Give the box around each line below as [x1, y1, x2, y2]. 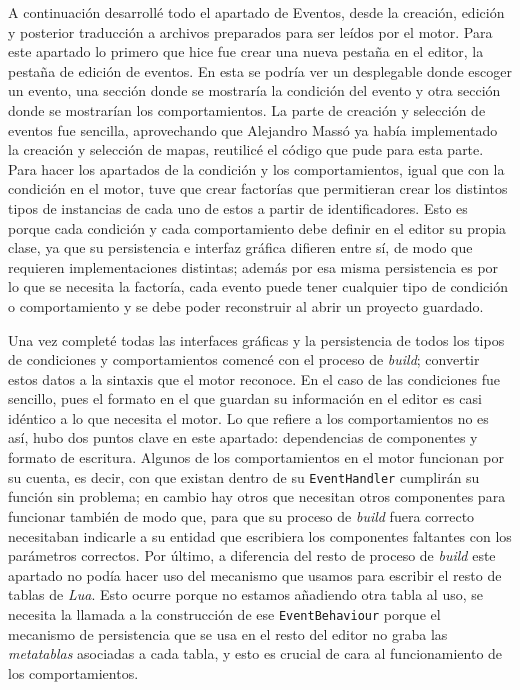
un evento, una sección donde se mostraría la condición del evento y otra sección [8, 80, 501, 101]
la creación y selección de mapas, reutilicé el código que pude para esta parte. [8, 139, 484, 160]
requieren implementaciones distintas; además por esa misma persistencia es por [8, 256, 499, 277]
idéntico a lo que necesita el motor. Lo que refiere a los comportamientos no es [8, 407, 489, 428]
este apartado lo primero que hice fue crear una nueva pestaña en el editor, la [8, 41, 484, 62]
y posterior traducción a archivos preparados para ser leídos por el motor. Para [8, 21, 493, 42]
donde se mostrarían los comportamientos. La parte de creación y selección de [8, 99, 486, 120]
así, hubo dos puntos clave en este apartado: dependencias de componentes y [8, 427, 478, 448]
